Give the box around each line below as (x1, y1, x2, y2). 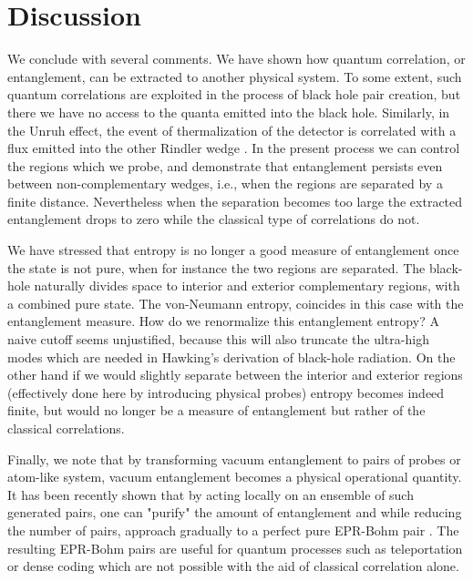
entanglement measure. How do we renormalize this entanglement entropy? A (7, 311, 439, 331)
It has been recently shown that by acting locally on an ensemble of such (7, 484, 414, 504)
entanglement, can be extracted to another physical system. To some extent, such (7, 66, 462, 86)
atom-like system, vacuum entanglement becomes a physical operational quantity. (7, 467, 462, 486)
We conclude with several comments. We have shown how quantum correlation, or (7, 49, 466, 68)
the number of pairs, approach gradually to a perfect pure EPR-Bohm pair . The (7, 520, 459, 539)
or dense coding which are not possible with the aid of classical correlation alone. (7, 556, 459, 576)
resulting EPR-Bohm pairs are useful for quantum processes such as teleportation (7, 538, 463, 557)
